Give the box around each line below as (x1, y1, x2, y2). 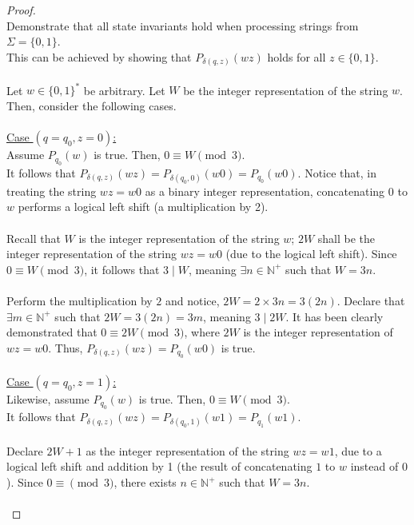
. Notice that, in (297, 164, 376, 181)
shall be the (317, 229, 376, 246)
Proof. (6, 2, 36, 18)
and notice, (165, 292, 220, 308)
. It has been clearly (285, 308, 384, 324)
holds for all (267, 48, 326, 65)
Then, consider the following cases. (6, 97, 177, 113)
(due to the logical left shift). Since (225, 245, 397, 262)
